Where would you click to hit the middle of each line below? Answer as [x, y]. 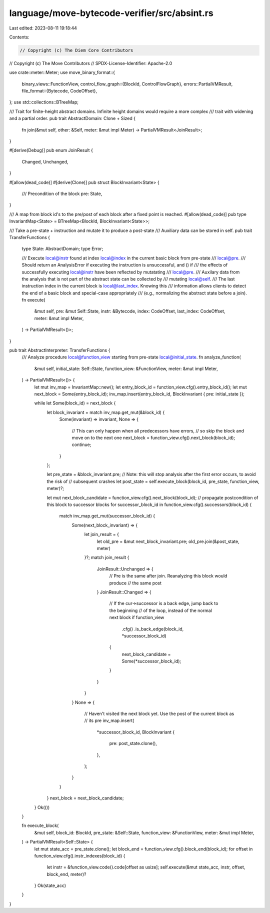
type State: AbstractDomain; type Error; [62, 249]
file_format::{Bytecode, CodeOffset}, [59, 91]
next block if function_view [137, 617]
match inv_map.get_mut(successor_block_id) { [107, 516]
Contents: [19, 37]
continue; [81, 444]
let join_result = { [102, 534]
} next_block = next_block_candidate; [85, 798]
